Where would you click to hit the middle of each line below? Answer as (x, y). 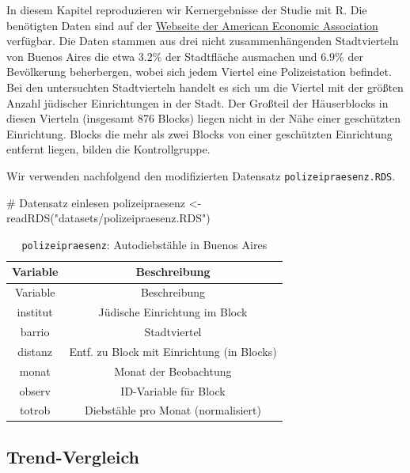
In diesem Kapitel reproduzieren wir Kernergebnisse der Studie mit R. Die (187, 9)
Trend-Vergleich (73, 456)
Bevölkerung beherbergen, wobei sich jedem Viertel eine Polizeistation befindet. (199, 72)
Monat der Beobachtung (173, 371)
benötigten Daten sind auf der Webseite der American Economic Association (192, 25)
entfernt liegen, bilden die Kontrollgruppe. (108, 149)
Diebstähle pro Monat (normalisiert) (173, 410)
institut (35, 312)
